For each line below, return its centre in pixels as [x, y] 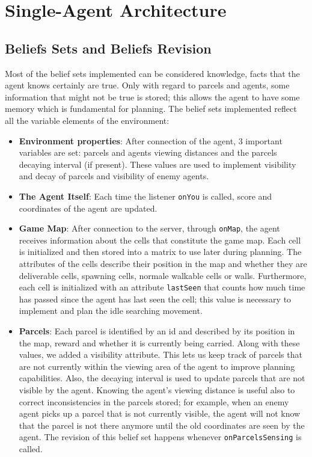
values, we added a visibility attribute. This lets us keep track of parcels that [161, 354]
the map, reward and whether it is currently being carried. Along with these [159, 342]
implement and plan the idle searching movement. [111, 311]
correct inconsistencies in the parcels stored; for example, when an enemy [154, 401]
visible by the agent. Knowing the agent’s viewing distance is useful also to [157, 390]
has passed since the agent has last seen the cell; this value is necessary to [155, 299]
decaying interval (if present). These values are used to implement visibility [158, 164]
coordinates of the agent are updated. [88, 208]
